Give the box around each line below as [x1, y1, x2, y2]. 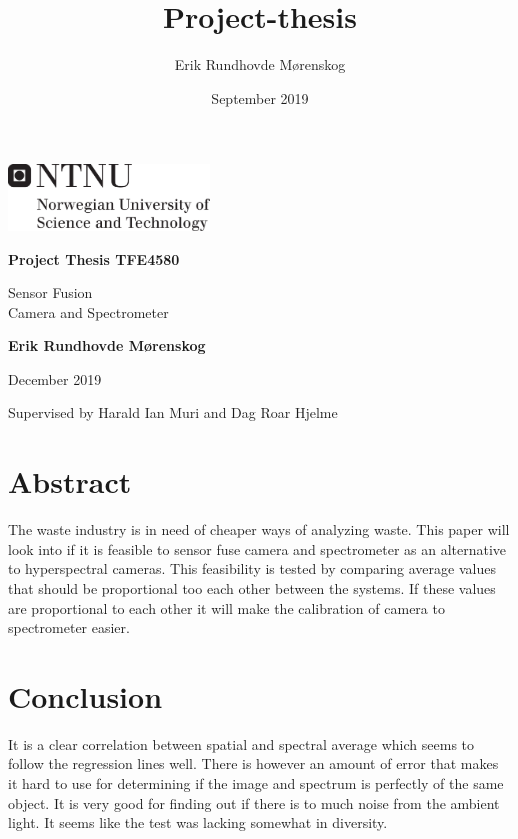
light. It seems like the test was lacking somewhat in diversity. [8, 812, 388, 833]
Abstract [8, 461, 132, 502]
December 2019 [8, 368, 102, 389]
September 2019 [211, 87, 309, 108]
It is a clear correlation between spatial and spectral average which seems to [8, 733, 475, 754]
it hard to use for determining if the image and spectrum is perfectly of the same [8, 773, 504, 794]
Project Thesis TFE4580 [8, 248, 180, 269]
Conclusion [8, 675, 163, 716]
